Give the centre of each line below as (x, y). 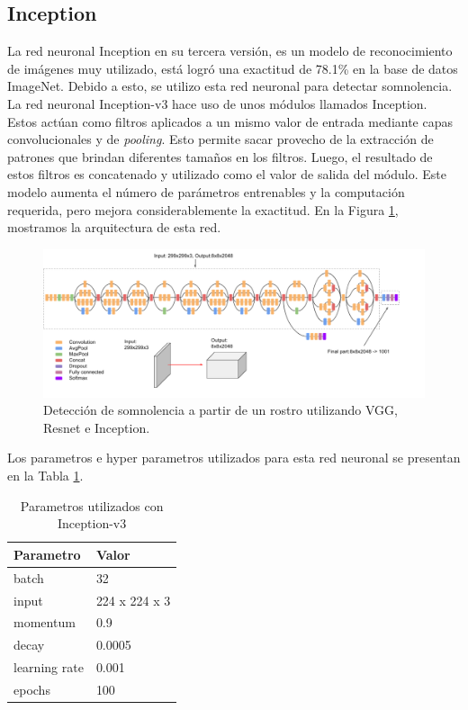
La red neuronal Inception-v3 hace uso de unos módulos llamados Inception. (217, 103)
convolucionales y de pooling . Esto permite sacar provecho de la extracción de (220, 139)
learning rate (49, 667)
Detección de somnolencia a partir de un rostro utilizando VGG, (220, 410)
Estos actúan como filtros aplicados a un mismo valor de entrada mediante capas (230, 121)
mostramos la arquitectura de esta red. (114, 227)
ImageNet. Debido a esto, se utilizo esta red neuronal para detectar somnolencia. (230, 86)
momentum (45, 622)
